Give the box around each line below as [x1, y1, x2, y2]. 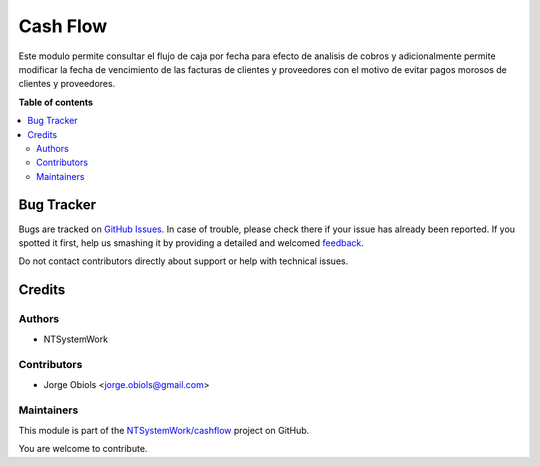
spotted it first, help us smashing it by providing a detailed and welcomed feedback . [18, 236, 365, 249]
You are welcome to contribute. [18, 443, 148, 455]
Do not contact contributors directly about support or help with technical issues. [18, 255, 349, 267]
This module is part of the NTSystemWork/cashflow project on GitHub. [18, 424, 310, 436]
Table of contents [18, 96, 94, 108]
